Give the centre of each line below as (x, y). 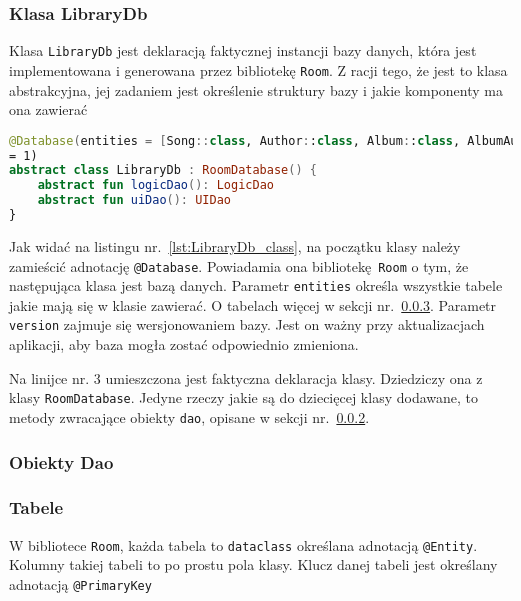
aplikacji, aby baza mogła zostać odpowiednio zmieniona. (184, 344)
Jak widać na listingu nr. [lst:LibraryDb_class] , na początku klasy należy (235, 245)
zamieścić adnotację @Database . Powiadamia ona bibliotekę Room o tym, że (239, 265)
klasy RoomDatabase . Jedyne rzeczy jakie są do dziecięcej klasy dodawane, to (243, 397)
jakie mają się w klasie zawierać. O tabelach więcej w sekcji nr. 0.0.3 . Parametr (253, 304)
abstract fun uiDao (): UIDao (134, 200)
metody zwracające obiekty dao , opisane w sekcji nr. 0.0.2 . (189, 416)
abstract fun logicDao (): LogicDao (155, 185)
